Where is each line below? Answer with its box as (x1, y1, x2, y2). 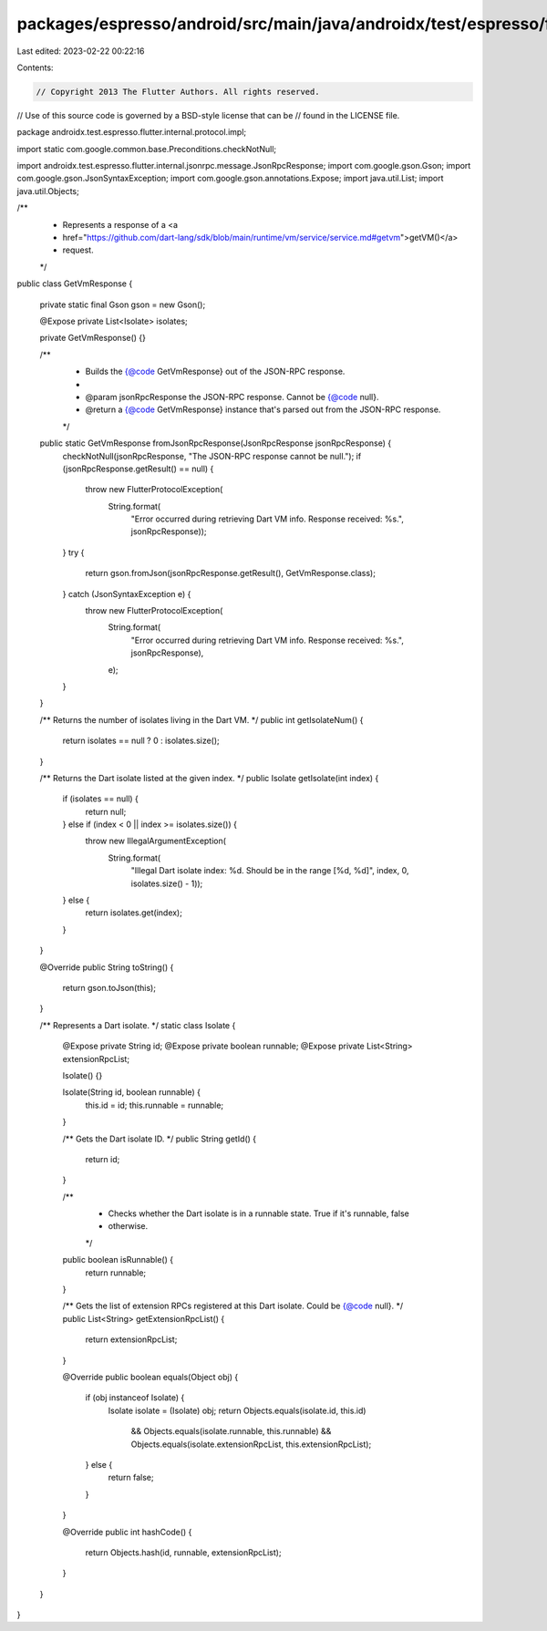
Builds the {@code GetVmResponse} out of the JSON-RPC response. (85, 366, 346, 377)
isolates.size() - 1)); (130, 878, 203, 889)
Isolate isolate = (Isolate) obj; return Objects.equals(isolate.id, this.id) (108, 1405, 366, 1416)
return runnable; (85, 1267, 147, 1278)
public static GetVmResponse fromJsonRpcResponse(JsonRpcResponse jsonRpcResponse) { (39, 438, 392, 449)
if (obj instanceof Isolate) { (85, 1392, 185, 1403)
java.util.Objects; (16, 185, 79, 196)
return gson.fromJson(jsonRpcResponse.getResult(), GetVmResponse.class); (85, 568, 376, 579)
